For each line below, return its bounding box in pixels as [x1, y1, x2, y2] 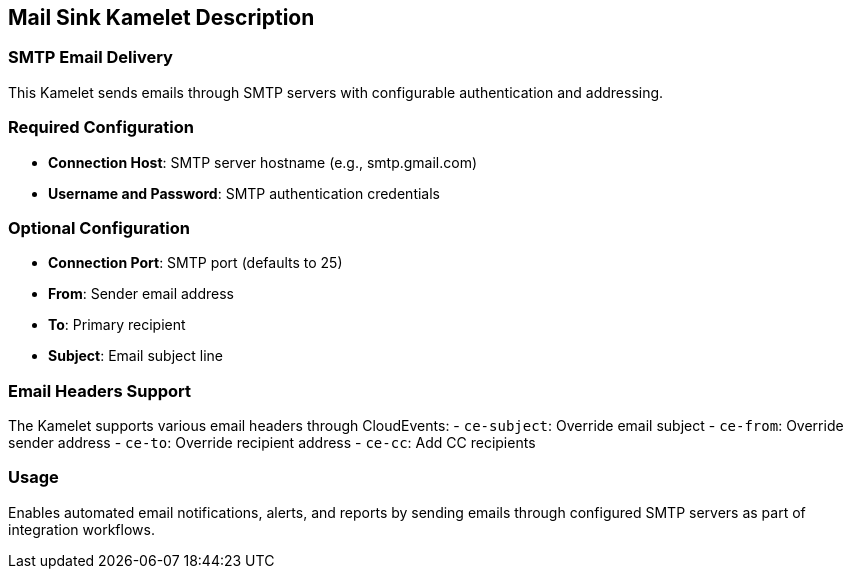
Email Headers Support [8, 380, 192, 401]
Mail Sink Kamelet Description [8, 5, 315, 30]
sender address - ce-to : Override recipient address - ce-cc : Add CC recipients [8, 434, 536, 452]
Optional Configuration [8, 217, 190, 238]
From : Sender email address [48, 285, 234, 303]
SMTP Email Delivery [8, 47, 173, 68]
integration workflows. [8, 520, 155, 538]
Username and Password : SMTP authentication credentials [48, 184, 440, 202]
